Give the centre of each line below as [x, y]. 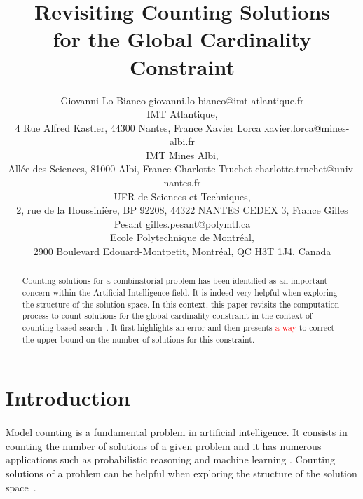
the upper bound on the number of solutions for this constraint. [138, 339]
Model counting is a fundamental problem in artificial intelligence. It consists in [177, 432]
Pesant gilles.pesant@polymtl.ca [182, 223]
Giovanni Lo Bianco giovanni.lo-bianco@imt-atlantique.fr [182, 100]
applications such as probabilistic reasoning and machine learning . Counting [170, 459]
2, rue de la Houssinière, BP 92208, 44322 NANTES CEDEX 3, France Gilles [182, 210]
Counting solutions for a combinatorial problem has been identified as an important [175, 281]
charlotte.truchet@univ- [306, 169]
